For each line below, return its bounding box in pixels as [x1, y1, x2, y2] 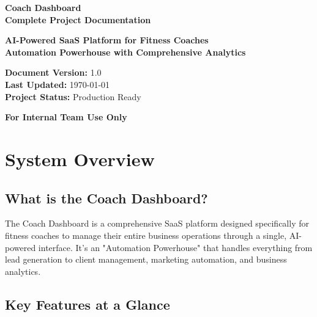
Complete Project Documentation [5, 13, 151, 26]
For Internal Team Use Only [5, 111, 127, 123]
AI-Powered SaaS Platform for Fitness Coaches [5, 34, 209, 46]
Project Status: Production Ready [5, 90, 141, 103]
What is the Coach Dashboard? [5, 188, 208, 207]
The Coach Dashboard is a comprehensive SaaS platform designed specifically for [5, 217, 309, 230]
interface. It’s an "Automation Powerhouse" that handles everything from [38, 241, 313, 253]
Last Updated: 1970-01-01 [5, 78, 110, 90]
